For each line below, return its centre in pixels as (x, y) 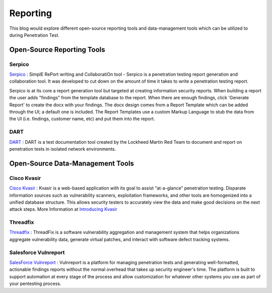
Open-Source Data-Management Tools (72, 163)
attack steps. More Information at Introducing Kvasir (63, 209)
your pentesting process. (35, 284)
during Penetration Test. (35, 35)
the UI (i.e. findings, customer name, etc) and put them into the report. (82, 119)
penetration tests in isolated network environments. (63, 149)
